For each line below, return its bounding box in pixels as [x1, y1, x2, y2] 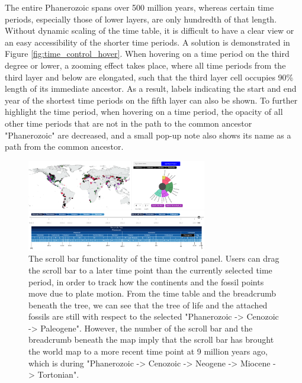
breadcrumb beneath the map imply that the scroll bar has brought [28, 333, 274, 346]
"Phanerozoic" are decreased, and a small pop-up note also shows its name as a [5, 128, 291, 141]
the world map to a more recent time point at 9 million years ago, [28, 345, 268, 358]
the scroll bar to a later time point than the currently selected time [28, 263, 272, 276]
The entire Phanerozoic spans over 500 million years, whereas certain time [5, 1, 274, 13]
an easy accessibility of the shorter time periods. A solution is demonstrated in [5, 36, 290, 48]
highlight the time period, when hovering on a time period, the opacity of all [5, 105, 283, 118]
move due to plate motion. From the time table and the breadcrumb [28, 287, 276, 300]
